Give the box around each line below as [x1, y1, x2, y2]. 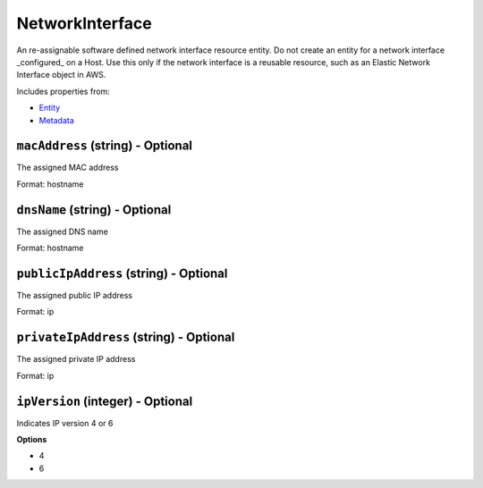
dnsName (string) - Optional [16, 202, 172, 217]
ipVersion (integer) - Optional [16, 393, 193, 408]
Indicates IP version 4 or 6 [16, 417, 114, 428]
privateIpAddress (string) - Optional [16, 330, 235, 345]
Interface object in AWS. [16, 70, 106, 80]
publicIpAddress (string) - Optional [16, 265, 228, 281]
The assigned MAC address [16, 162, 119, 173]
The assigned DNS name [16, 226, 109, 237]
